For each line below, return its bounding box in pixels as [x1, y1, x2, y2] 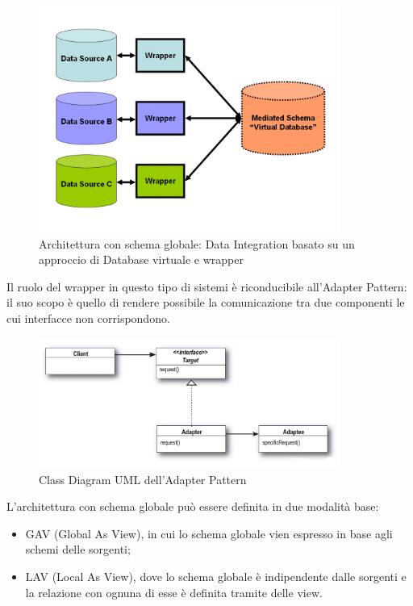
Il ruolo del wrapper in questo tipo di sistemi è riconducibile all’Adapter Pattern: [6, 278, 407, 295]
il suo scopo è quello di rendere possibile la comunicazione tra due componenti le [6, 294, 405, 311]
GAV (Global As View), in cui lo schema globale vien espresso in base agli [25, 525, 393, 541]
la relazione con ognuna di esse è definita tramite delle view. [25, 583, 323, 600]
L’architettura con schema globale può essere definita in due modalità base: [6, 498, 379, 515]
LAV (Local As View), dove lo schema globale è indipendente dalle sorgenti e [25, 568, 407, 585]
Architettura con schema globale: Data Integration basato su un [39, 235, 355, 252]
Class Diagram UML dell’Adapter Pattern [39, 470, 247, 487]
